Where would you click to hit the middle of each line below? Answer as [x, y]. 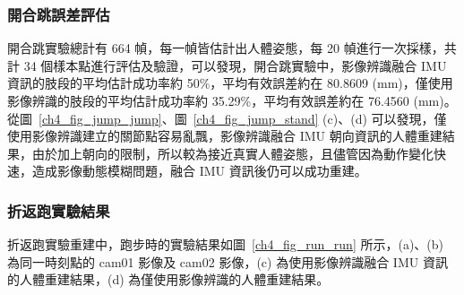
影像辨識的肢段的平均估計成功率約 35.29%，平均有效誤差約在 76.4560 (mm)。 [232, 100]
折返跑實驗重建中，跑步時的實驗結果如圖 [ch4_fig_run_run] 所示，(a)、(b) [226, 244]
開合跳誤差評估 [59, 14]
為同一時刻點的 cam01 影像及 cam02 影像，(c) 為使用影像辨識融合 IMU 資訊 [228, 261]
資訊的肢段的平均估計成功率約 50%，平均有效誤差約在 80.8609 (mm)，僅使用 [230, 83]
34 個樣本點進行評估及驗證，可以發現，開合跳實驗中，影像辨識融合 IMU [235, 65]
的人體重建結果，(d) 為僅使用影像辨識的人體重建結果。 [168, 279]
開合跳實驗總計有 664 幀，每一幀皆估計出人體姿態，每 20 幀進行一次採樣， [226, 48]
